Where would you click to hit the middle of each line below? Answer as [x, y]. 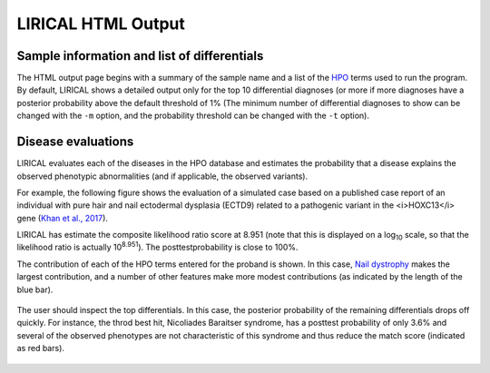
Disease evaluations [75, 142]
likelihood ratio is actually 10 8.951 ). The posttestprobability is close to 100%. [157, 247]
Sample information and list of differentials [140, 56]
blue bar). [35, 290]
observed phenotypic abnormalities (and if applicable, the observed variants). [162, 176]
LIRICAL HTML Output [101, 24]
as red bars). [41, 348]
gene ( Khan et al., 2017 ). [63, 218]
